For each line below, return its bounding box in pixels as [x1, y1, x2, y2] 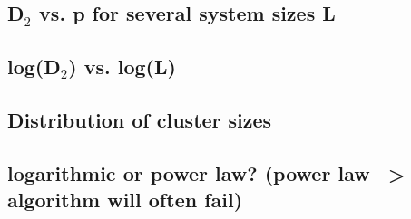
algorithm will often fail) [7, 186, 243, 214]
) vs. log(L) [68, 52, 176, 81]
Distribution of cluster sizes [7, 105, 272, 133]
